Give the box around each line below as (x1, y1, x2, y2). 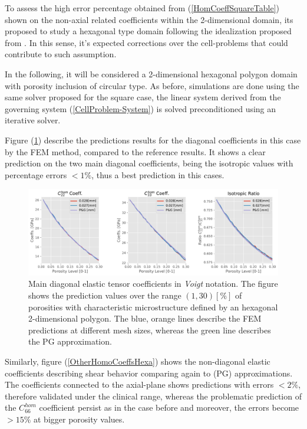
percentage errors (5, 168, 67, 181)
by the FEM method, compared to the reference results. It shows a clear (5, 145, 266, 158)
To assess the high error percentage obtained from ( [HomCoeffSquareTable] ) (5, 2, 280, 14)
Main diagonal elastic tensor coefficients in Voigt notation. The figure (28, 277, 278, 290)
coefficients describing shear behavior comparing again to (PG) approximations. (5, 366, 293, 379)
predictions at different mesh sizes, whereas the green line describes (28, 323, 271, 336)
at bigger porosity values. (33, 413, 125, 425)
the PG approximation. (28, 335, 112, 348)
